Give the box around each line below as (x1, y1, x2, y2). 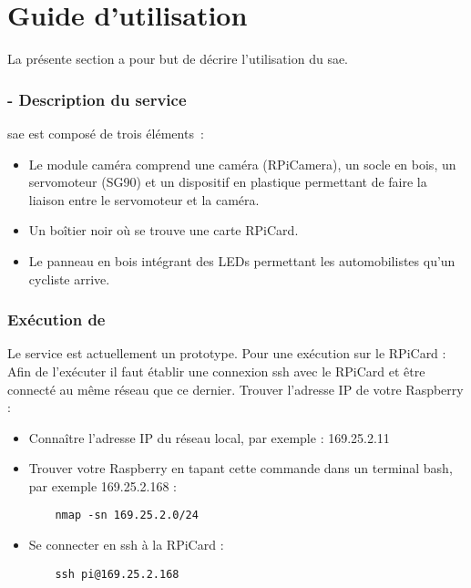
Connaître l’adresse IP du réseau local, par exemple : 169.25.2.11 (28, 428, 390, 447)
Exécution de (7, 308, 106, 331)
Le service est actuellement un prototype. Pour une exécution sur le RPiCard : (7, 344, 446, 363)
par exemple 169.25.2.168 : (28, 476, 178, 495)
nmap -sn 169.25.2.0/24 (55, 509, 199, 522)
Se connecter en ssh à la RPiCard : (28, 535, 224, 554)
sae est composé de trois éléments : (7, 123, 204, 142)
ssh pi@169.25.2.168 (55, 567, 179, 581)
